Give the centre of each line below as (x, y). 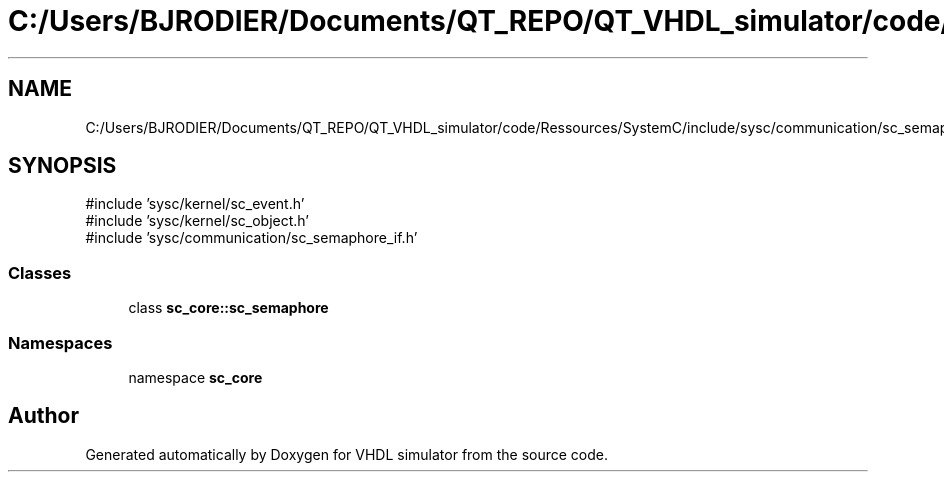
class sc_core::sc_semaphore (228, 308)
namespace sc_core (195, 377)
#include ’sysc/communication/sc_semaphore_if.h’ (251, 238)
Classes (40, 272)
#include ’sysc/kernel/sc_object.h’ (197, 221)
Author (43, 416)
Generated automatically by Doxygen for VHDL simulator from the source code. (347, 454)
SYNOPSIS (62, 166)
